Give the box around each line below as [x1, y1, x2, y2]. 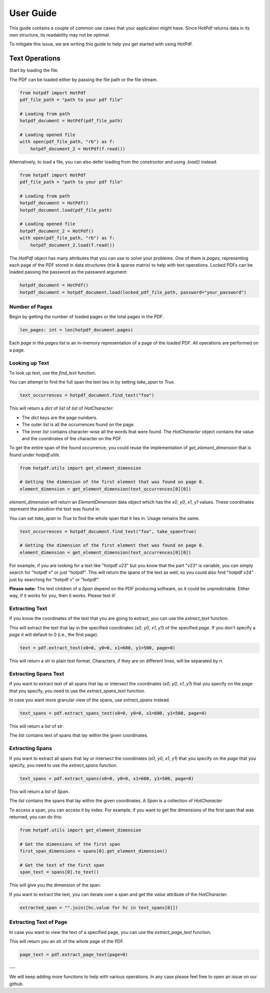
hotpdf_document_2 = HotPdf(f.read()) [30, 146, 125, 152]
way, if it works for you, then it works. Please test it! [9, 593, 116, 599]
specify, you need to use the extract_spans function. [9, 762, 118, 768]
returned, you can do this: [9, 814, 62, 820]
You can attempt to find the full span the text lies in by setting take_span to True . [9, 379, 175, 385]
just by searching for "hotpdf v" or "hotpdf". [9, 576, 100, 582]
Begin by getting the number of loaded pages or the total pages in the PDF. [9, 314, 164, 320]
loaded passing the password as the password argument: [9, 269, 127, 275]
